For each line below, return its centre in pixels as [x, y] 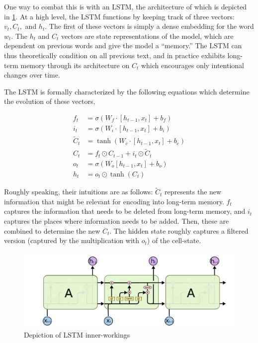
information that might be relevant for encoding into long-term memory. [114, 201]
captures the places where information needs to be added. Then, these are [117, 221]
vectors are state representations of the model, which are [147, 36]
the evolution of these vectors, [50, 101]
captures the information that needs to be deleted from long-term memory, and [125, 211]
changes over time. [32, 75]
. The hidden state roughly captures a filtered [179, 230]
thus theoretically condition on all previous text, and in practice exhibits [115, 55]
